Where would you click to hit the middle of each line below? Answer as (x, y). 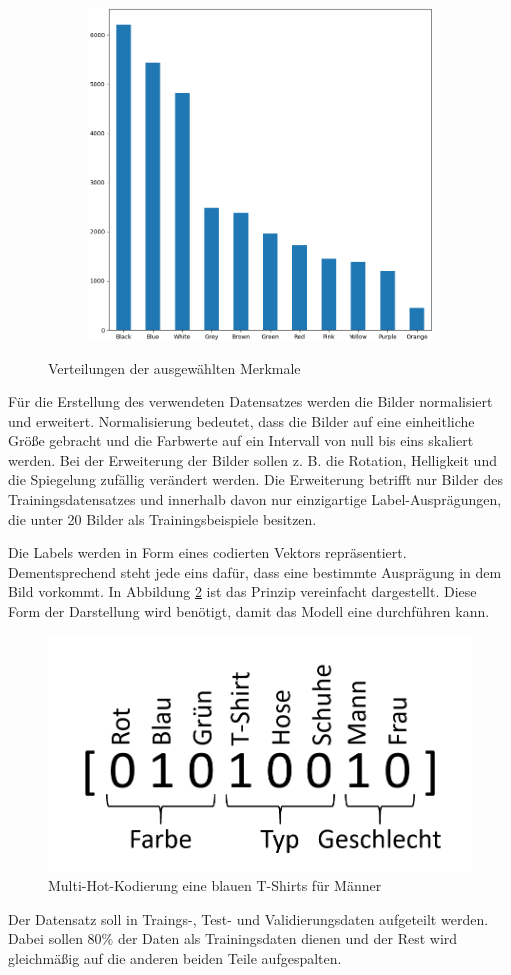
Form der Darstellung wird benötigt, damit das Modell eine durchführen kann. (249, 611)
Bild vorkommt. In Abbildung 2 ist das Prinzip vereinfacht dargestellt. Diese (242, 591)
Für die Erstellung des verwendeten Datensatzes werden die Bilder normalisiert (250, 401)
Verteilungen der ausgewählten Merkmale (174, 367)
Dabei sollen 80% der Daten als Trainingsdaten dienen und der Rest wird (233, 938)
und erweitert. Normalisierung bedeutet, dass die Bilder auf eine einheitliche (241, 420)
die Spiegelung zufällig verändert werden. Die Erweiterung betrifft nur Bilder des (255, 479)
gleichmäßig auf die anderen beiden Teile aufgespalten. (175, 958)
